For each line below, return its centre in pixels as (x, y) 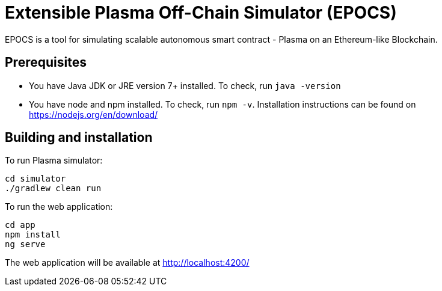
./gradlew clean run (53, 188)
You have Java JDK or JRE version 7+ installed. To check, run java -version (185, 85)
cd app (20, 225)
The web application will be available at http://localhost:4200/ (127, 263)
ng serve (25, 244)
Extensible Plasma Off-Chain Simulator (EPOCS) (201, 13)
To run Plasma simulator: (54, 161)
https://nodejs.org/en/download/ (94, 114)
